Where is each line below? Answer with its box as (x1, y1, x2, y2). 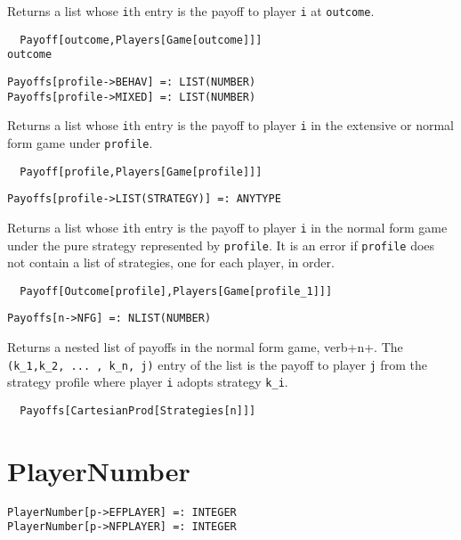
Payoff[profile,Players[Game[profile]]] (20, 165, 263, 178)
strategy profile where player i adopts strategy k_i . (7, 372, 288, 391)
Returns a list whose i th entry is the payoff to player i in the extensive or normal (7, 116, 454, 135)
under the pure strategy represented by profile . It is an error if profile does (7, 235, 435, 254)
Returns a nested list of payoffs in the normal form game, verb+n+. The (7, 338, 403, 356)
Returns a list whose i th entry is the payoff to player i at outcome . (7, 2, 375, 20)
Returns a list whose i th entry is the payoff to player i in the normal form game (7, 217, 448, 236)
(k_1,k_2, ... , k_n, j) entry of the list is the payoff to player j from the (7, 355, 427, 373)
